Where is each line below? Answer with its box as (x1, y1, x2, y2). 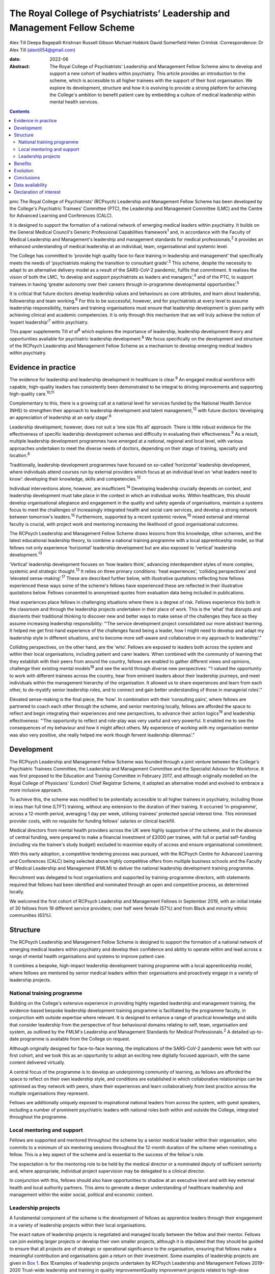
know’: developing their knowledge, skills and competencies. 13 (9, 475, 141, 482)
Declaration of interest (14, 189, 61, 195)
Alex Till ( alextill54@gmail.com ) (9, 46, 76, 53)
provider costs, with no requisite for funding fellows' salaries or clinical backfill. (9, 818, 176, 824)
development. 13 (9, 551, 42, 558)
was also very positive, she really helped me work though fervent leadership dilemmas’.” (9, 732, 195, 738)
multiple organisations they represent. (9, 1091, 89, 1097)
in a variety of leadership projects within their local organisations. (9, 1222, 147, 1228)
